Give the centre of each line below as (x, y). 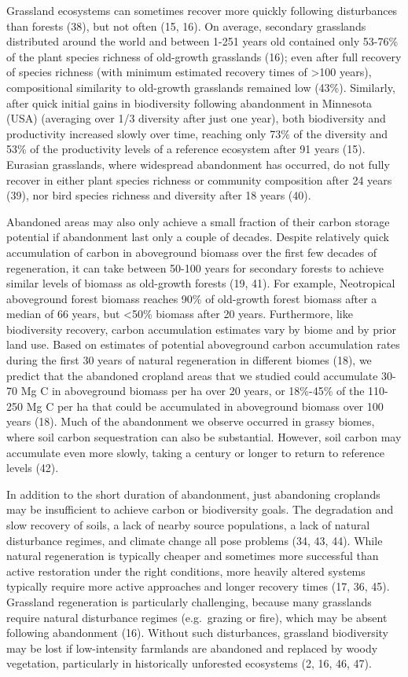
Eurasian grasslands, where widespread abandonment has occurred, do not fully (198, 164)
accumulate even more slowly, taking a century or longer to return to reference (196, 452)
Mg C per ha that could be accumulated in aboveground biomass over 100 (205, 406)
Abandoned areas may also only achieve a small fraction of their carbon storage (198, 221)
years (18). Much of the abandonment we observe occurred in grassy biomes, (191, 421)
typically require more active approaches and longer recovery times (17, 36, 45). (198, 586)
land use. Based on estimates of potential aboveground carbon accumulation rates (203, 344)
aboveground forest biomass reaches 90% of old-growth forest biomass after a (192, 298)
